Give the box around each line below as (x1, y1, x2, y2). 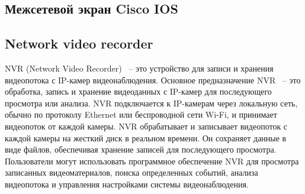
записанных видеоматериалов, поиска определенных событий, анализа (5, 166, 258, 179)
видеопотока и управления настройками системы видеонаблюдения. (5, 177, 249, 190)
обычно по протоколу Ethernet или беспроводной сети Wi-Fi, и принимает (5, 108, 277, 121)
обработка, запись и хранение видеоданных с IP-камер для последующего (5, 85, 272, 98)
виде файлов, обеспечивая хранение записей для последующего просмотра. (5, 143, 277, 156)
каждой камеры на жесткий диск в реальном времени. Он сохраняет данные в (5, 131, 287, 144)
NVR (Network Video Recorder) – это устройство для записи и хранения (5, 62, 274, 74)
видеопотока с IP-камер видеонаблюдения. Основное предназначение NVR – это (5, 73, 301, 86)
